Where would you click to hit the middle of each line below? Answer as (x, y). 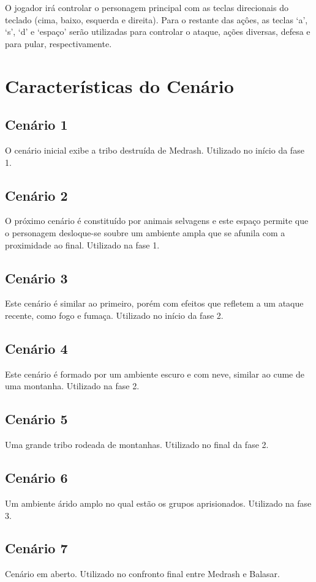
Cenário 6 (36, 478)
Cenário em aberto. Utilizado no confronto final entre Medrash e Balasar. (142, 574)
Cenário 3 (36, 278)
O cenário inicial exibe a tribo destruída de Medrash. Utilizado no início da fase (155, 150)
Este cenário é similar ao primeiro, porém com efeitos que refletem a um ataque (154, 303)
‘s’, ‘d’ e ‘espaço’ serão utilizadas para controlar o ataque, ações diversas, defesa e (158, 32)
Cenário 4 (36, 348)
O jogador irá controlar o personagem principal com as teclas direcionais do (147, 7)
